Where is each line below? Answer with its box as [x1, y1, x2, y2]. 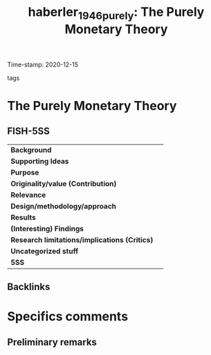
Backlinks [7, 281, 51, 293]
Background [10, 145, 52, 154]
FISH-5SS [7, 125, 51, 137]
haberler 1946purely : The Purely [28, 4, 205, 22]
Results [10, 212, 37, 222]
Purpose [10, 167, 39, 177]
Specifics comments [7, 309, 129, 325]
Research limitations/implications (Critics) [10, 235, 154, 244]
